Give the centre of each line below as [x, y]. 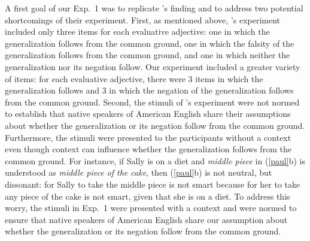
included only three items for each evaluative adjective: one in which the [137, 31]
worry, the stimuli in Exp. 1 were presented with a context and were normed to [151, 208]
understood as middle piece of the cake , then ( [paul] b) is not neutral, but [139, 172]
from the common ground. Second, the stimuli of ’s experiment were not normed [152, 102]
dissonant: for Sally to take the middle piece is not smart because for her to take [153, 184]
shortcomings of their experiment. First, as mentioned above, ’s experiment [143, 19]
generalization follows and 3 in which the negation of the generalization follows [149, 90]
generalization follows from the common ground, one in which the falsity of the [150, 43]
